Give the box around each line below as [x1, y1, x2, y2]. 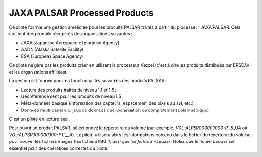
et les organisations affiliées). [9, 69, 68, 75]
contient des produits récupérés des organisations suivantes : [9, 31, 133, 36]
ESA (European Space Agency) [21, 53, 83, 59]
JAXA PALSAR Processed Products [9, 7, 154, 18]
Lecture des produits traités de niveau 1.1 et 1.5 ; [21, 87, 117, 93]
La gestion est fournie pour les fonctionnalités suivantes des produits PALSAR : [9, 78, 167, 84]
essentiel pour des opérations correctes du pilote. [9, 145, 109, 151]
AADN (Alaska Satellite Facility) [21, 47, 83, 52]
